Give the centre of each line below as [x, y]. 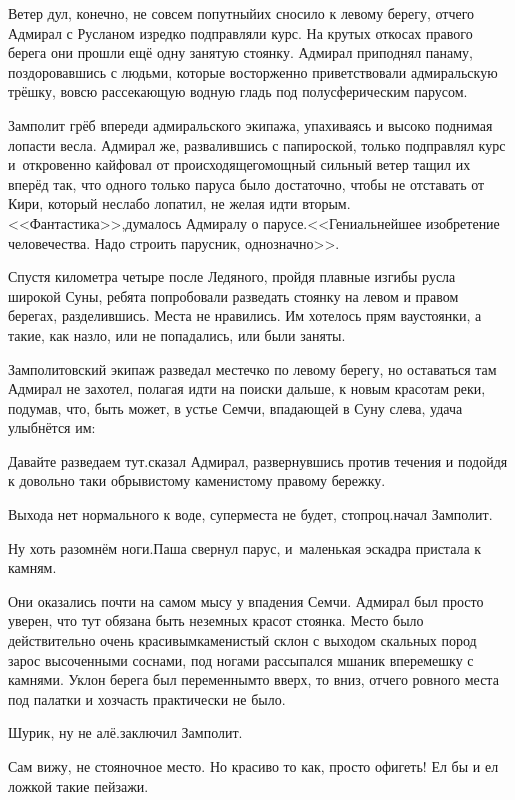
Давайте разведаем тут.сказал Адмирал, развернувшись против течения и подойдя [258, 460]
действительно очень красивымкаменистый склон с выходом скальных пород [242, 640]
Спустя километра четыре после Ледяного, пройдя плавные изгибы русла [232, 276]
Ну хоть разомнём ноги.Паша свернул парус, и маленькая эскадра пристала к [245, 547]
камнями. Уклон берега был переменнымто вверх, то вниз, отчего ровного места [253, 679]
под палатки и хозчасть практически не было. [147, 698]
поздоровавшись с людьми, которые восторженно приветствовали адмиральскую [253, 71]
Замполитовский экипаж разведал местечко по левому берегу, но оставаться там [252, 368]
